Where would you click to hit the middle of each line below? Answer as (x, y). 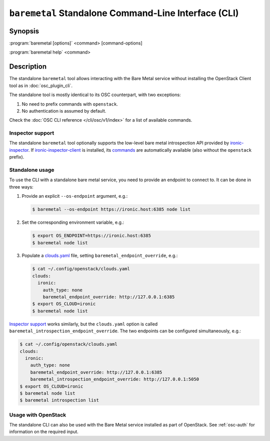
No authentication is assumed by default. (64, 111)
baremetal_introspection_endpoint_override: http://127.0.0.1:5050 (115, 379)
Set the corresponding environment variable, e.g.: (73, 222)
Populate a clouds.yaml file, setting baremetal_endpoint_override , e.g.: (100, 256)
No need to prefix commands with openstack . (70, 104)
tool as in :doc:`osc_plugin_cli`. (41, 86)
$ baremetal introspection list (59, 400)
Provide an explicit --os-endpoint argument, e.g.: (75, 196)
